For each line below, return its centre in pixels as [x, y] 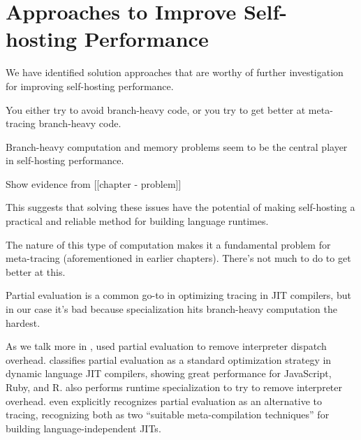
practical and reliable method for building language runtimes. [137, 221]
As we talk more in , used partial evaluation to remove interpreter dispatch [166, 346]
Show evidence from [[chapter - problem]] [94, 183]
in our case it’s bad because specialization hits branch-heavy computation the [171, 309]
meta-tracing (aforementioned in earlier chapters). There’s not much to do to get [178, 258]
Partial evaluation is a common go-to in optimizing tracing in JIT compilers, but [178, 295]
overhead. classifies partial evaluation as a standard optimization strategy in [169, 359]
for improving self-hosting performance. [90, 86]
